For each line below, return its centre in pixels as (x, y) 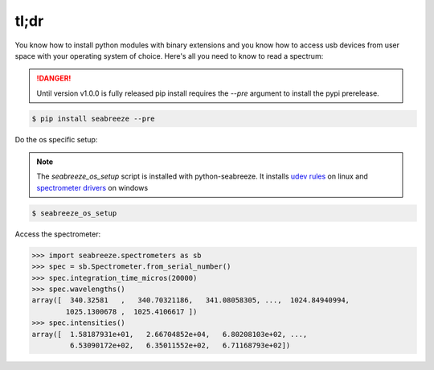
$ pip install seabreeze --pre (94, 118)
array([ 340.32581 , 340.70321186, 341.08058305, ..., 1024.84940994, (190, 300)
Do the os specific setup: (56, 139)
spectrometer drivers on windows (92, 187)
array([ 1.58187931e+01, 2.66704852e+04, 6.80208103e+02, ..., (170, 334)
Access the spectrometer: (57, 234)
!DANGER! (54, 78)
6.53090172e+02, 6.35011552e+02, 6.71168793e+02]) (180, 345)
